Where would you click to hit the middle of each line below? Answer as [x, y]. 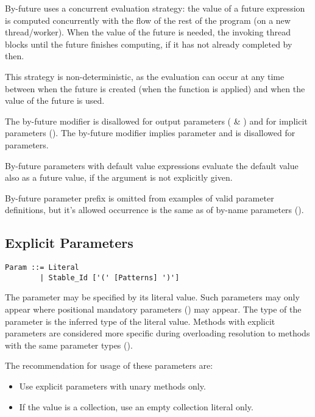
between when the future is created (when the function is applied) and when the [155, 88]
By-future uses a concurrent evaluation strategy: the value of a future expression [155, 8]
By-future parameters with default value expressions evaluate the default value [152, 165]
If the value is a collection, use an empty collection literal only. [136, 406]
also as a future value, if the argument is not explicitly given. [119, 177]
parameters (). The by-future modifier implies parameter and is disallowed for [150, 133]
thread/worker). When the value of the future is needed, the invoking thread [148, 32]
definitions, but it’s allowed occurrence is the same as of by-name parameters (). [154, 210]
